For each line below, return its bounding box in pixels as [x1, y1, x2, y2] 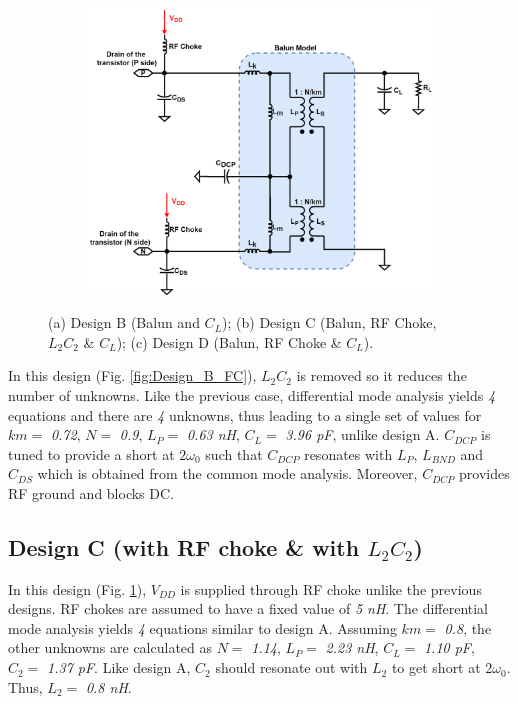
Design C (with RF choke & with [8, 531, 360, 562]
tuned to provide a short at [8, 443, 175, 464]
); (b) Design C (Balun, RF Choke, [222, 312, 437, 333]
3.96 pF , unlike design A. [285, 424, 440, 445]
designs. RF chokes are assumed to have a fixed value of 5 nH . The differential [8, 598, 489, 619]
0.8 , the [444, 617, 492, 638]
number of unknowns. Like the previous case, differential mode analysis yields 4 [8, 384, 496, 405]
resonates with [304, 443, 393, 464]
